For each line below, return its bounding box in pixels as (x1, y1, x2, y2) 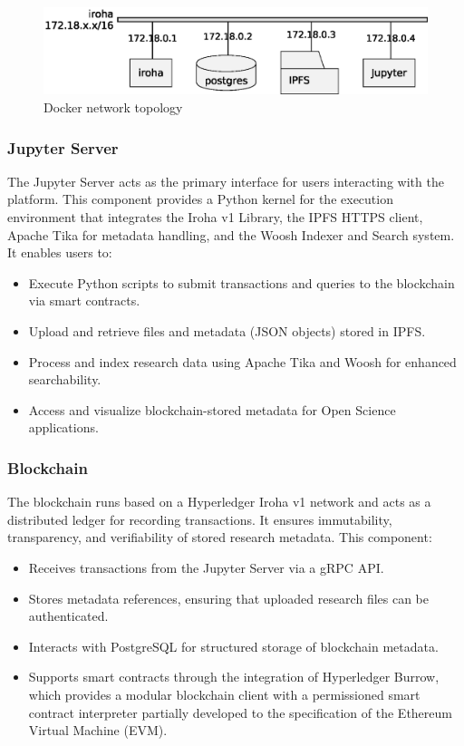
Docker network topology (43, 98, 183, 117)
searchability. (28, 370, 101, 389)
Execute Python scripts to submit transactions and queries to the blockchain (28, 273, 455, 292)
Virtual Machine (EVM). (28, 721, 168, 740)
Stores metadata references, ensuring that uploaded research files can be (28, 588, 430, 607)
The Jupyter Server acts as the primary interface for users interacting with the (7, 171, 444, 190)
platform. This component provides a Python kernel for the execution (7, 189, 393, 208)
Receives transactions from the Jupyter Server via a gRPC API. (28, 558, 384, 576)
